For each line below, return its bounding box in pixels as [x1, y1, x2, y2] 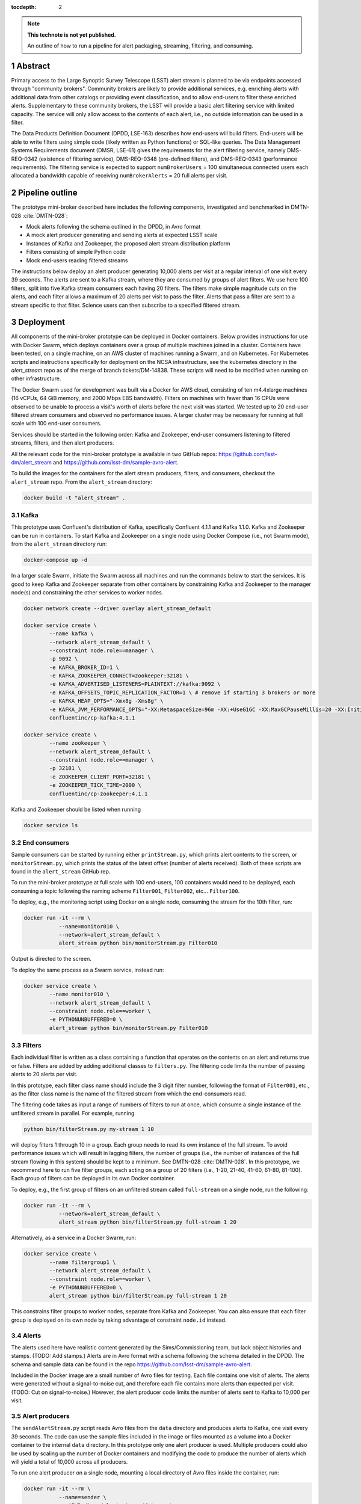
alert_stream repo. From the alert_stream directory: [11, 478, 153, 485]
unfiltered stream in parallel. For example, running [11, 1109, 135, 1117]
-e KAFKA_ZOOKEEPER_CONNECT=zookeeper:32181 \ [49, 673, 189, 679]
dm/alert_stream [11, 458, 52, 466]
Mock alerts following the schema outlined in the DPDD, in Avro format [26, 223, 201, 230]
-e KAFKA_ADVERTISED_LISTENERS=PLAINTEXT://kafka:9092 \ [49, 680, 221, 688]
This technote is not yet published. [27, 31, 117, 39]
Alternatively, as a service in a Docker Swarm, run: [11, 1234, 137, 1242]
